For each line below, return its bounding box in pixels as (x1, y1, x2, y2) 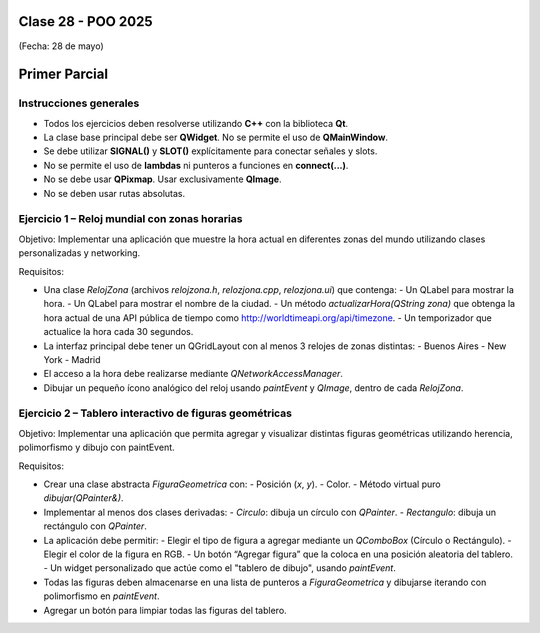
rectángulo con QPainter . (43, 520, 147, 532)
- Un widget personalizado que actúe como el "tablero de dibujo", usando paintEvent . (43, 562, 397, 574)
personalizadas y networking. (18, 247, 141, 259)
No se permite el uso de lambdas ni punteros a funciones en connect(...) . (43, 159, 349, 171)
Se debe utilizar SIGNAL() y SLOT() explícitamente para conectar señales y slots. (43, 145, 378, 157)
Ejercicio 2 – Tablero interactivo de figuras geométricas (18, 406, 293, 420)
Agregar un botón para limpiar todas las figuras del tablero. (43, 604, 287, 616)
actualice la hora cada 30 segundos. (43, 326, 194, 338)
